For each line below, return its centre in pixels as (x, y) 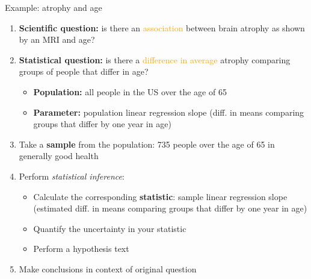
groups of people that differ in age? (84, 71)
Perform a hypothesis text (81, 249)
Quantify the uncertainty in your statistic (110, 228)
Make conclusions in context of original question (108, 268)
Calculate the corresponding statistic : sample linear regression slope (160, 196)
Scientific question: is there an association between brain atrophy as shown (162, 27)
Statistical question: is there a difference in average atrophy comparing (155, 59)
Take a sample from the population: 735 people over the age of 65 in (147, 144)
